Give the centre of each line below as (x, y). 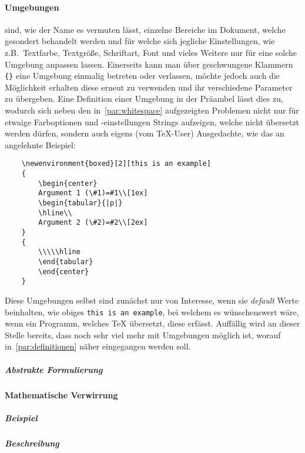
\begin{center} (68, 183)
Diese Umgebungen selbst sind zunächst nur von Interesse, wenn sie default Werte (152, 300)
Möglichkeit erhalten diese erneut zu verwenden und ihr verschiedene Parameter (149, 87)
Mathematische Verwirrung (61, 394)
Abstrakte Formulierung (54, 369)
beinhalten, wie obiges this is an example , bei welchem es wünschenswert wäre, (152, 312)
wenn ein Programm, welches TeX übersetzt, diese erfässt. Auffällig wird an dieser (152, 323)
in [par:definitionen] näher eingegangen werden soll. (98, 346)
